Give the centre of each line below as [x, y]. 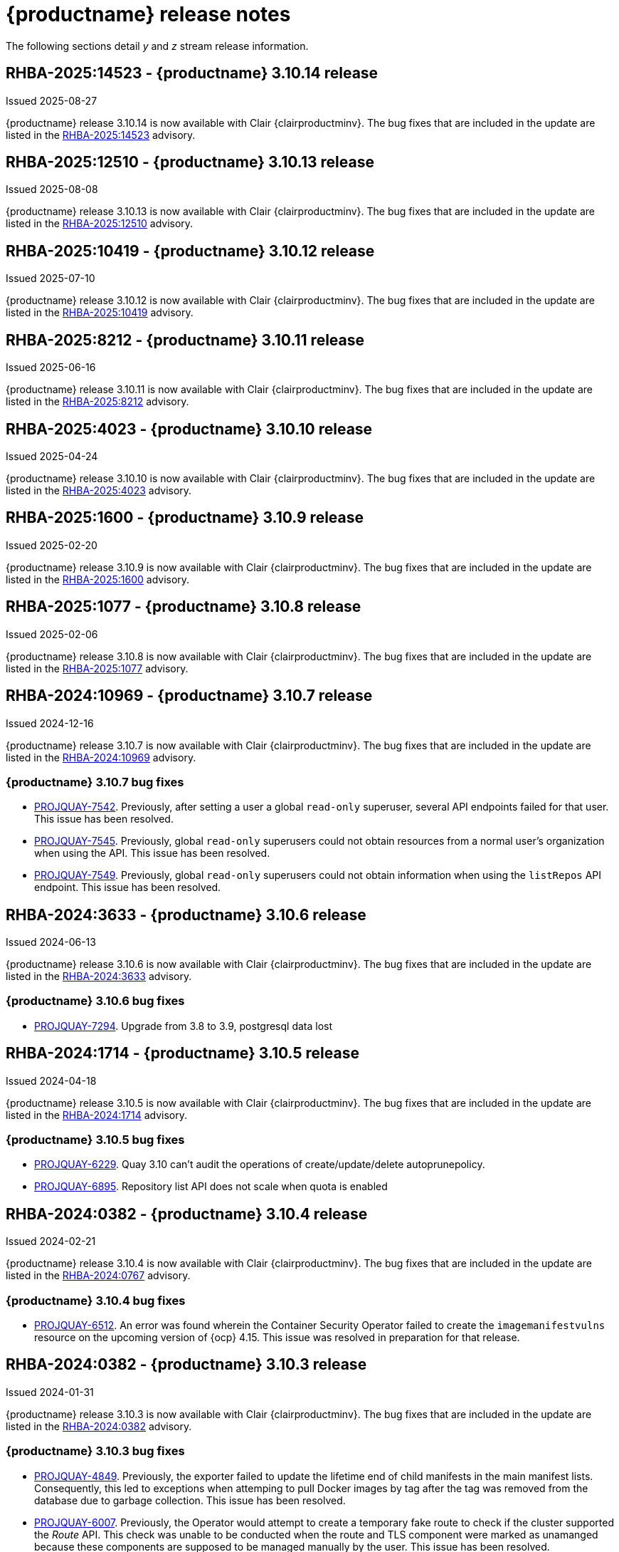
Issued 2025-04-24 [52, 456]
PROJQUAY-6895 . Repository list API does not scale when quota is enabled [211, 1187]
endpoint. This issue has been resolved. [128, 887]
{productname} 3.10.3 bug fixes [95, 1451]
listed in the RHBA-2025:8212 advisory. [97, 402]
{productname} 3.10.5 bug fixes [95, 1140]
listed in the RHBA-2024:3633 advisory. [99, 976]
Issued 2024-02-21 [51, 1241]
